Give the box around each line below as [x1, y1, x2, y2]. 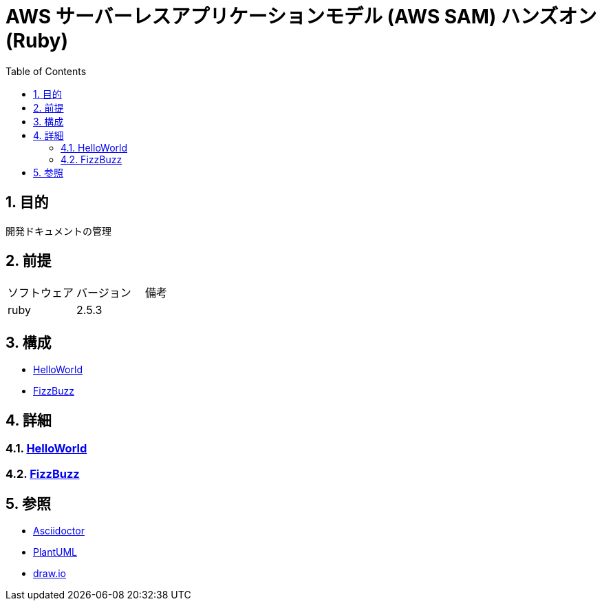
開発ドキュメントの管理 [6, 224, 111, 237]
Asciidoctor [33, 525, 85, 537]
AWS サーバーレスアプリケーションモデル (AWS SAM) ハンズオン [6, 5, 597, 28]
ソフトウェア [8, 286, 74, 300]
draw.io [33, 567, 66, 580]
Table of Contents [6, 65, 87, 77]
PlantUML [33, 546, 78, 558]
